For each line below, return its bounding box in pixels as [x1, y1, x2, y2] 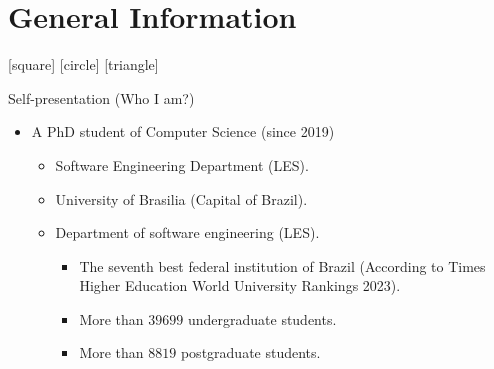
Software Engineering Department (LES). [55, 154, 309, 175]
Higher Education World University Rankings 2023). [79, 275, 401, 296]
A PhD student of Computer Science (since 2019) [31, 121, 335, 142]
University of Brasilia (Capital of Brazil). [55, 188, 308, 209]
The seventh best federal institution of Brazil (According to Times [79, 255, 486, 276]
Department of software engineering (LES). [55, 222, 320, 243]
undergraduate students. [187, 308, 337, 329]
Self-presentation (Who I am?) [8, 87, 195, 108]
